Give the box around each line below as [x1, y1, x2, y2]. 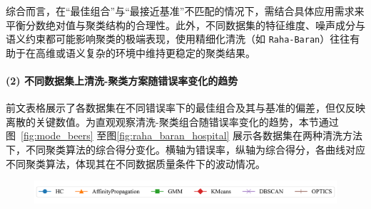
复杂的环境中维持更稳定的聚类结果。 [85, 45, 255, 60]
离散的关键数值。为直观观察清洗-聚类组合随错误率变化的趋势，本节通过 [6, 114, 339, 129]
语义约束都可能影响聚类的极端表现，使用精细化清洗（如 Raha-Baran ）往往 [6, 31, 350, 46]
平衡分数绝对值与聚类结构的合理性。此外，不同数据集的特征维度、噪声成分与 [6, 17, 365, 32]
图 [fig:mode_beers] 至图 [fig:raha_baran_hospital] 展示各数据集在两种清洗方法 [6, 128, 363, 143]
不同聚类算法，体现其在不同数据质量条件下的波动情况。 [6, 156, 265, 171]
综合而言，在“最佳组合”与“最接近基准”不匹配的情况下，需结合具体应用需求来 [6, 4, 365, 18]
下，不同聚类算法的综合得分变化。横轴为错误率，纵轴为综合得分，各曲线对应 [6, 142, 365, 157]
